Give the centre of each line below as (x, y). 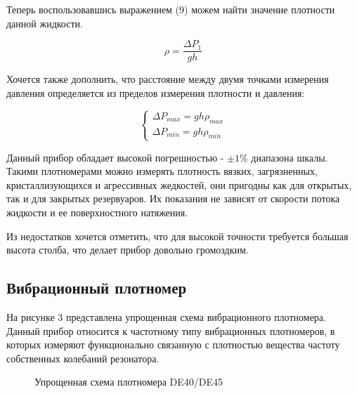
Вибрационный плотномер (97, 288)
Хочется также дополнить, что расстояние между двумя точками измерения (168, 79)
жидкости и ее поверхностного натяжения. (97, 212)
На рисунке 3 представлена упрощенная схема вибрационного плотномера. (166, 316)
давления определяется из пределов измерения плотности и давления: (156, 92)
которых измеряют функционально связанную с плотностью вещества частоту (173, 344)
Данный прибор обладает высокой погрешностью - (115, 157)
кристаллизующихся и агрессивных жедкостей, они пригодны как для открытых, (179, 184)
